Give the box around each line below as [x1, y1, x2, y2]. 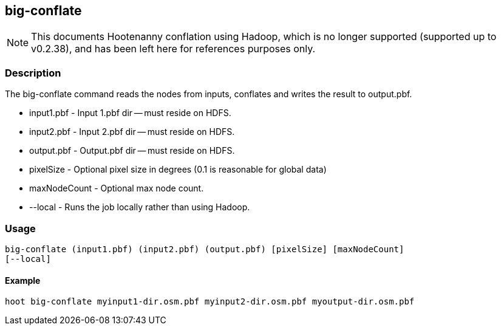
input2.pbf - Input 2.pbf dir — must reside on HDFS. [29, 126, 235, 137]
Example [5, 275, 41, 286]
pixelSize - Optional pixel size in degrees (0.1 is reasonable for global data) [29, 164, 327, 175]
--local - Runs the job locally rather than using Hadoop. [29, 202, 250, 213]
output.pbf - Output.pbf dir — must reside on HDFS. [29, 145, 235, 156]
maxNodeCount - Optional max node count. [29, 183, 204, 194]
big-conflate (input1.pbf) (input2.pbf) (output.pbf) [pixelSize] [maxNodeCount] [5, 244, 404, 254]
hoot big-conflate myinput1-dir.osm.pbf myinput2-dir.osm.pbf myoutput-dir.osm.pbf [5, 297, 415, 307]
